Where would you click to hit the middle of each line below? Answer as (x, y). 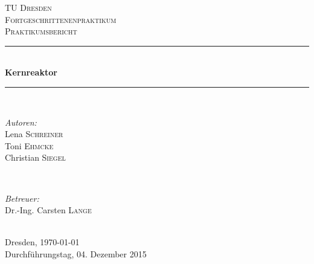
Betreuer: (22, 198)
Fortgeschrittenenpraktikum (61, 19)
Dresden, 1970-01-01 (42, 242)
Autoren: (21, 122)
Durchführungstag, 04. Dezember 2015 (76, 253)
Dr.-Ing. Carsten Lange (48, 210)
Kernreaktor (31, 72)
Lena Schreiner (34, 134)
